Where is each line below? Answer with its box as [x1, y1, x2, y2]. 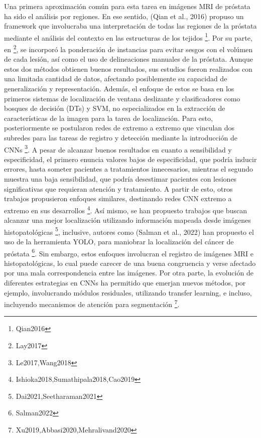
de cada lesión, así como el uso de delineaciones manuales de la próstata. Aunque [4, 54, 253, 64]
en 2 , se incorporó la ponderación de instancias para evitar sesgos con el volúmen [4, 43, 253, 54]
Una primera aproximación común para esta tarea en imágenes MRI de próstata [4, 1, 250, 11]
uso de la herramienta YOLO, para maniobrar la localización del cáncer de [4, 236, 234, 246]
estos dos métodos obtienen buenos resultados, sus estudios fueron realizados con [4, 63, 252, 74]
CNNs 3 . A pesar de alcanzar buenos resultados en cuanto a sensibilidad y [4, 142, 232, 155]
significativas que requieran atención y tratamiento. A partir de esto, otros [4, 183, 233, 194]
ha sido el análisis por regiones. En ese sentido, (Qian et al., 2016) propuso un [4, 11, 244, 21]
